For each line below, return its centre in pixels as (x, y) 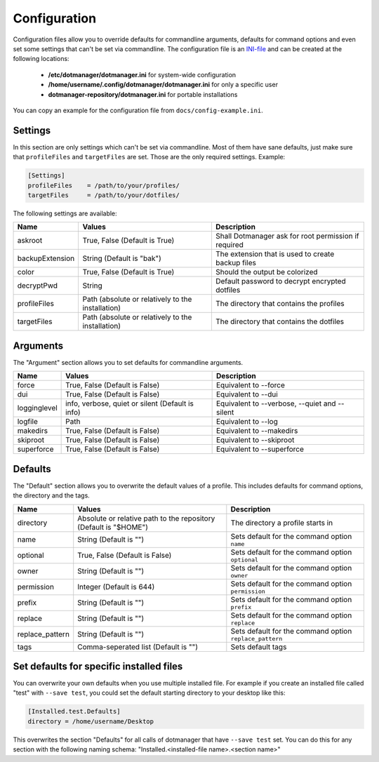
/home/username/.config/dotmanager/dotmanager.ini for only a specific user (163, 85)
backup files (235, 263)
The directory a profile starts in (282, 523)
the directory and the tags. (52, 495)
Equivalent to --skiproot (255, 440)
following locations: (41, 59)
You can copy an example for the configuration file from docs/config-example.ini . (138, 110)
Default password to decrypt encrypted (281, 281)
